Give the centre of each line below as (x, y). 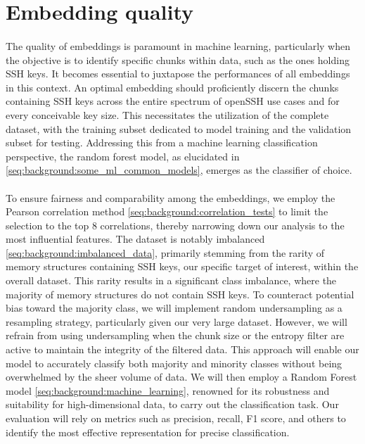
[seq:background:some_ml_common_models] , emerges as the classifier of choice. (179, 170)
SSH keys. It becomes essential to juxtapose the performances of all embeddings (178, 74)
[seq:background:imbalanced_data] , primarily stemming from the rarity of (165, 252)
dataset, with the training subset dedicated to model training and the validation (179, 128)
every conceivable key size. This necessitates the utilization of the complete (167, 114)
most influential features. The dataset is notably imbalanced (135, 239)
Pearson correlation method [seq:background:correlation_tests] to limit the (167, 211)
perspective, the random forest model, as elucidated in (123, 156)
